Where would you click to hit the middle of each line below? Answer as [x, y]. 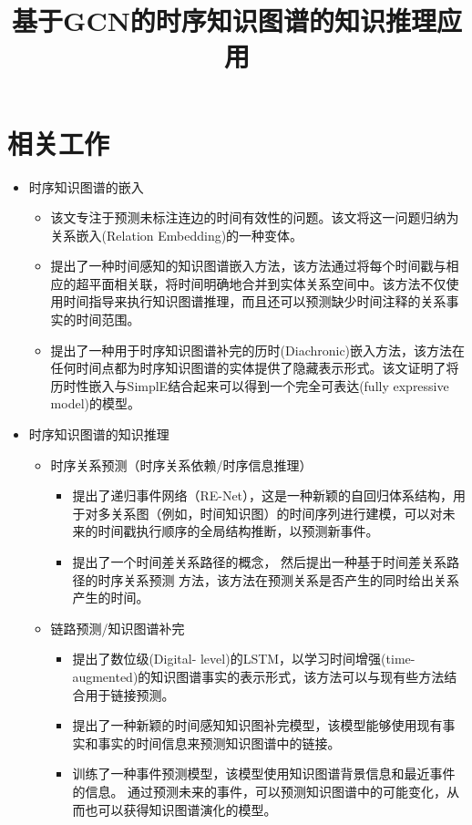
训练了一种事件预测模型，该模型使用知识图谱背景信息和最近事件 [264, 773]
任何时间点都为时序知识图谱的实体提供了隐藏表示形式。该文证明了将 [255, 368]
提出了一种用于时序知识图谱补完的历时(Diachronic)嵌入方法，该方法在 [258, 350]
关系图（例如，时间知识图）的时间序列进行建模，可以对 [277, 513]
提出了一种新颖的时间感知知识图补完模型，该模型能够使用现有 [257, 725]
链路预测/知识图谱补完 [118, 628]
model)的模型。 [95, 403]
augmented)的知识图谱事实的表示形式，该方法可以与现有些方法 [258, 676]
